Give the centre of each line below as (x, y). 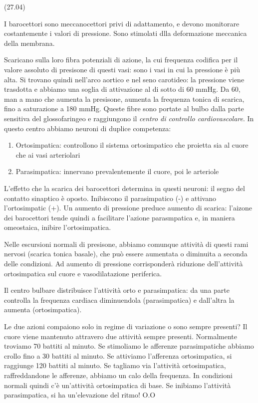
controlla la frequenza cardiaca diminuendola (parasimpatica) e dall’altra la (119, 300)
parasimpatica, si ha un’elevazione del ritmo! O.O (80, 395)
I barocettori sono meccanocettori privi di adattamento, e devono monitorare (122, 23)
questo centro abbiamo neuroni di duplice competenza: (88, 128)
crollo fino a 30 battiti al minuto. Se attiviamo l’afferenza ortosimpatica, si (118, 355)
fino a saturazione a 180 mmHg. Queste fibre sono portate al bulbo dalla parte (124, 108)
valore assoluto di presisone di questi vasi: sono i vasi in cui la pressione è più (122, 69)
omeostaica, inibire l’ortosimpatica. (58, 227)
